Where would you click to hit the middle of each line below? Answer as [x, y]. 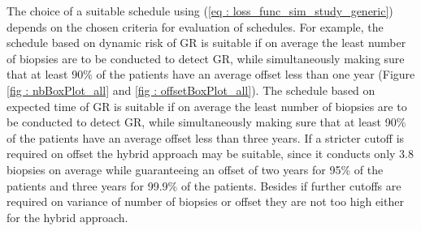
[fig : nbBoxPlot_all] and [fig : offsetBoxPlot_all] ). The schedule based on [191, 90]
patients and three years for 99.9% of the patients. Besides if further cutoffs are [204, 185]
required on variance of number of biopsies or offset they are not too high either [205, 201]
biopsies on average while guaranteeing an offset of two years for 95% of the [195, 169]
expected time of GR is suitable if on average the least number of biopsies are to [207, 106]
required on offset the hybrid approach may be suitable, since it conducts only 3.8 [210, 154]
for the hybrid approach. [67, 217]
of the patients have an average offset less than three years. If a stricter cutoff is [206, 137]
